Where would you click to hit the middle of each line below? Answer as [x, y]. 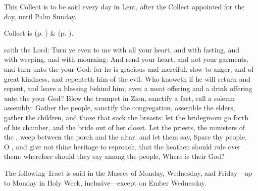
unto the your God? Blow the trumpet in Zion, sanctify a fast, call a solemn [120, 98]
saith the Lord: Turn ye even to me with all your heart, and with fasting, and [122, 49]
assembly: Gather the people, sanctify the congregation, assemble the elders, [120, 108]
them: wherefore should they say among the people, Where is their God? [114, 156]
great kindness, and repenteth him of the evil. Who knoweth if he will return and [127, 78]
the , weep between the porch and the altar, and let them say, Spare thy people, [126, 137]
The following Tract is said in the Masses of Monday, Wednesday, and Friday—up [128, 172]
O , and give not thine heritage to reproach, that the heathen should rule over [122, 146]
